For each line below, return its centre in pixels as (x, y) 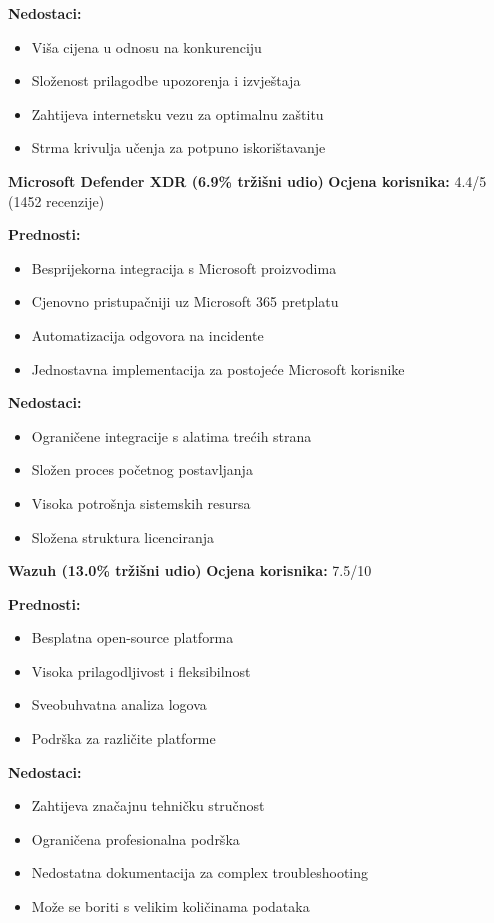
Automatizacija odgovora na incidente (147, 334)
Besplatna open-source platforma (132, 637)
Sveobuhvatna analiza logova (119, 704)
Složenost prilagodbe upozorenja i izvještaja (166, 80)
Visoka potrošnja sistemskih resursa (141, 502)
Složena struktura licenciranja (123, 536)
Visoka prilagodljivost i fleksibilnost (141, 670)
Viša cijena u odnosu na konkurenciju (146, 46)
